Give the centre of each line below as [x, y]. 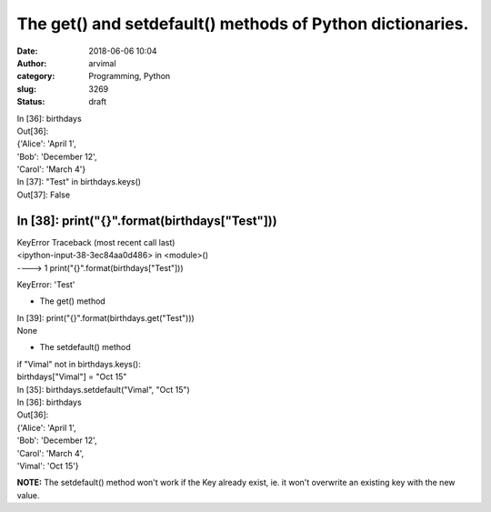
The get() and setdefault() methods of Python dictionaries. [243, 24]
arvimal [103, 63]
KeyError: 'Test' [46, 284]
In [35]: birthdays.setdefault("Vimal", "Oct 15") [103, 389]
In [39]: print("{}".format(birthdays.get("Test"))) [105, 317]
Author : [32, 63]
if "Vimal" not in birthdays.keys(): [79, 364]
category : [36, 76]
